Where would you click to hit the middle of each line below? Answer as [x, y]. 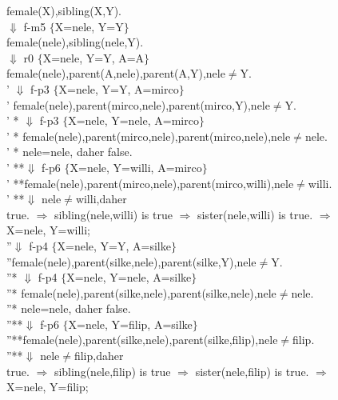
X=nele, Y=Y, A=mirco [119, 88]
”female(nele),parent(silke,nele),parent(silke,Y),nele [131, 261]
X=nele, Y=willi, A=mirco [136, 167]
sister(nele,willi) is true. [255, 214]
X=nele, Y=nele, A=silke [129, 277]
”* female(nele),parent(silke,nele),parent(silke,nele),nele [141, 292]
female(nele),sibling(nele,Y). [75, 42]
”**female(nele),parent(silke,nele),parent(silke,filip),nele [142, 340]
